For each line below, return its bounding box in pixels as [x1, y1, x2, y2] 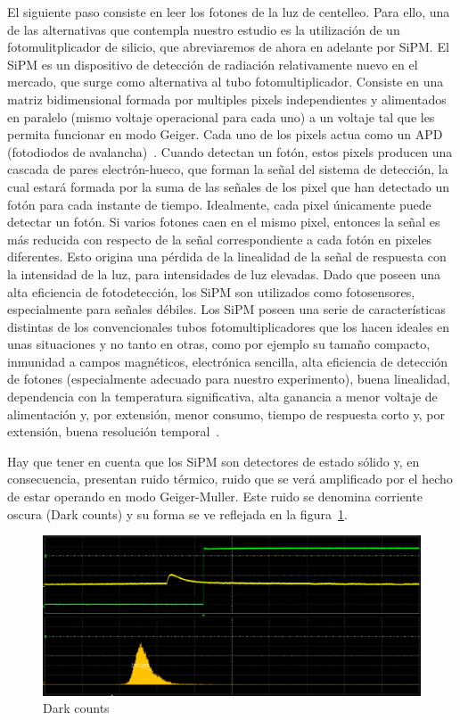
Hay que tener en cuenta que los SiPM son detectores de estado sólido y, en [7, 451, 420, 470]
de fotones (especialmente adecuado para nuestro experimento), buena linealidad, [7, 369, 450, 388]
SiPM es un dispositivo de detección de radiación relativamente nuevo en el [7, 54, 418, 73]
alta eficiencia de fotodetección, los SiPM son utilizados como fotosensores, [7, 282, 415, 301]
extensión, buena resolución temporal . [7, 422, 220, 441]
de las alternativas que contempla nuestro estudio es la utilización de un [7, 20, 400, 38]
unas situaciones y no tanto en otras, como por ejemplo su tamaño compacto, [7, 335, 431, 353]
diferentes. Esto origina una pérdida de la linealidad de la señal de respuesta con [7, 247, 447, 266]
